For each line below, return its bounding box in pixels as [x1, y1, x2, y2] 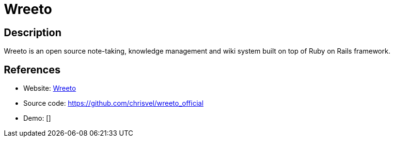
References [4, 63, 61, 76]
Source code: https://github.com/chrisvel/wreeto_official [23, 99, 204, 108]
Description [4, 26, 62, 39]
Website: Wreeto [23, 84, 76, 93]
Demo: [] [23, 114, 51, 123]
